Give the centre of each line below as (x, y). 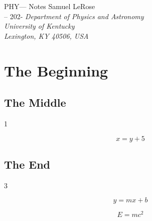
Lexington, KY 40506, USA (46, 35)
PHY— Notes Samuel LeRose (50, 6)
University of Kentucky (39, 26)
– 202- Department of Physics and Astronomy (74, 16)
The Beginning (56, 70)
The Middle (35, 102)
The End (27, 164)
